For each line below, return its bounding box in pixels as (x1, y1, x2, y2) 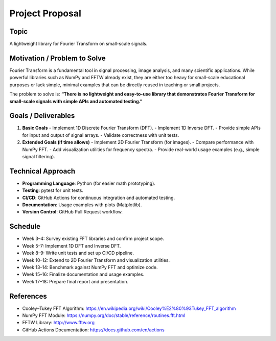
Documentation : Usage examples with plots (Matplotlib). (22, 202, 142, 208)
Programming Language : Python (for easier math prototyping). (22, 180, 156, 186)
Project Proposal (9, 8, 82, 19)
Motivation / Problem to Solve (9, 54, 106, 62)
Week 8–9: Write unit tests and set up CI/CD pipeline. (22, 250, 134, 256)
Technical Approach (9, 166, 76, 176)
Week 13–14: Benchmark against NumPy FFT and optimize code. (22, 264, 158, 270)
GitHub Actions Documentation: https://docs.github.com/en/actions (22, 327, 165, 333)
